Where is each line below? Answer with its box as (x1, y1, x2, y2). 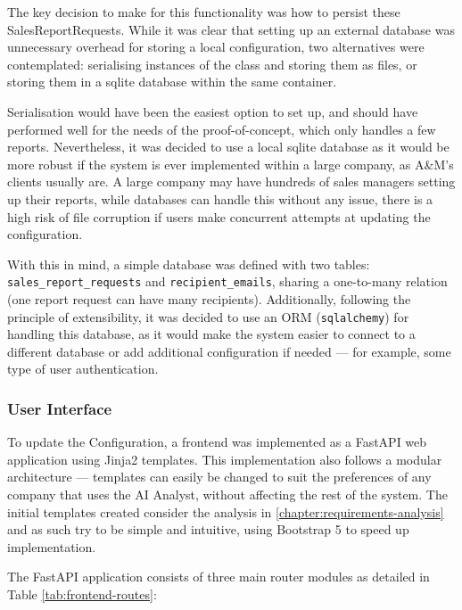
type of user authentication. (7, 359, 159, 378)
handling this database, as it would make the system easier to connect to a (7, 325, 416, 343)
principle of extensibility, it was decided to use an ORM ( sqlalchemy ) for (7, 307, 409, 326)
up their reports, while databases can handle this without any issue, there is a (7, 189, 433, 208)
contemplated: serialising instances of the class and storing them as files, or (7, 54, 417, 73)
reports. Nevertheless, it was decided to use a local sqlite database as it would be (7, 137, 450, 156)
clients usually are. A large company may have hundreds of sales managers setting (7, 172, 456, 191)
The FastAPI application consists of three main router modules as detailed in (7, 567, 430, 586)
